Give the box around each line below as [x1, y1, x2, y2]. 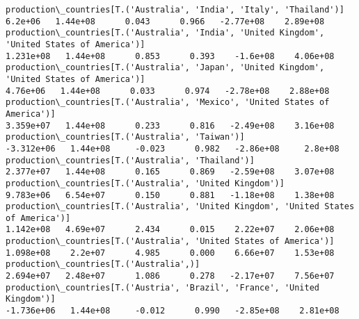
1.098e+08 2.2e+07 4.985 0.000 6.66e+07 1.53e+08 [6, 247, 335, 258]
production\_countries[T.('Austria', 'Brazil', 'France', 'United [6, 282, 320, 293]
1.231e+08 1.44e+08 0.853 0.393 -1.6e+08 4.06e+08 [6, 51, 335, 61]
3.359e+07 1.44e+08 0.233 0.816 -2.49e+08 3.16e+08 [6, 120, 335, 131]
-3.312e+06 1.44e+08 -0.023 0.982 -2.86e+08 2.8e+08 [6, 143, 340, 154]
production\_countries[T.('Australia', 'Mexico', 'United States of [6, 97, 330, 108]
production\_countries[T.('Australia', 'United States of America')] [6, 236, 335, 247]
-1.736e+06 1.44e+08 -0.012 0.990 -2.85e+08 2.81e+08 [6, 306, 340, 316]
